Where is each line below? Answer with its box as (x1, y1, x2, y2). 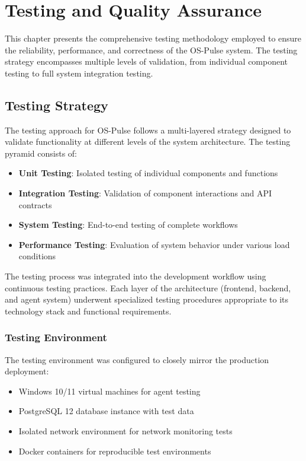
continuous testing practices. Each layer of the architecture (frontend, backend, (5, 281, 291, 294)
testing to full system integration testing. (5, 66, 153, 79)
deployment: (5, 365, 49, 377)
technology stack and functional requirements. (5, 304, 172, 317)
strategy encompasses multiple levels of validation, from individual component (5, 55, 288, 68)
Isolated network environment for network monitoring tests (18, 425, 233, 437)
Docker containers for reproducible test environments (18, 444, 211, 457)
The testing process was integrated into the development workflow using (5, 270, 266, 282)
